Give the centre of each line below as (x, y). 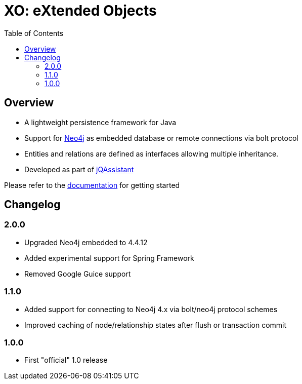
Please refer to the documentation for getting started (92, 185)
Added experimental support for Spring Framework (109, 258)
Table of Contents (34, 33)
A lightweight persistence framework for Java (100, 122)
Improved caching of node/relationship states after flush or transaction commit (156, 325)
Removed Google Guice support (78, 274)
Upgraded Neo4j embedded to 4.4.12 (86, 242)
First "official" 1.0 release (66, 360)
